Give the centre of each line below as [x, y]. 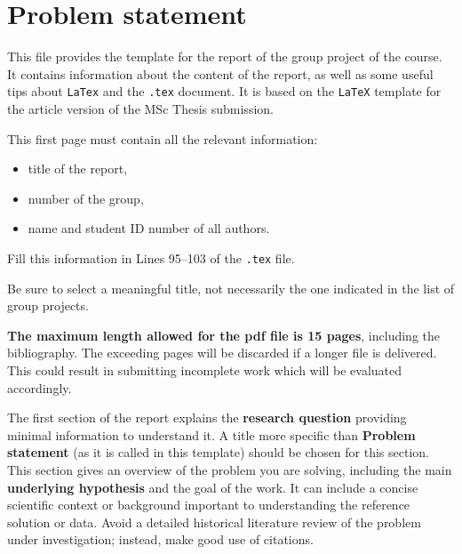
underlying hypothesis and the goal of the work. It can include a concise [213, 487]
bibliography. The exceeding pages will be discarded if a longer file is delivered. [222, 353]
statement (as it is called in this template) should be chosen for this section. [219, 452]
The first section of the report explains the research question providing [207, 418]
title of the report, [78, 169]
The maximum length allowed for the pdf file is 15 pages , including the [223, 335]
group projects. [48, 305]
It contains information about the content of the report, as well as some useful [220, 73]
